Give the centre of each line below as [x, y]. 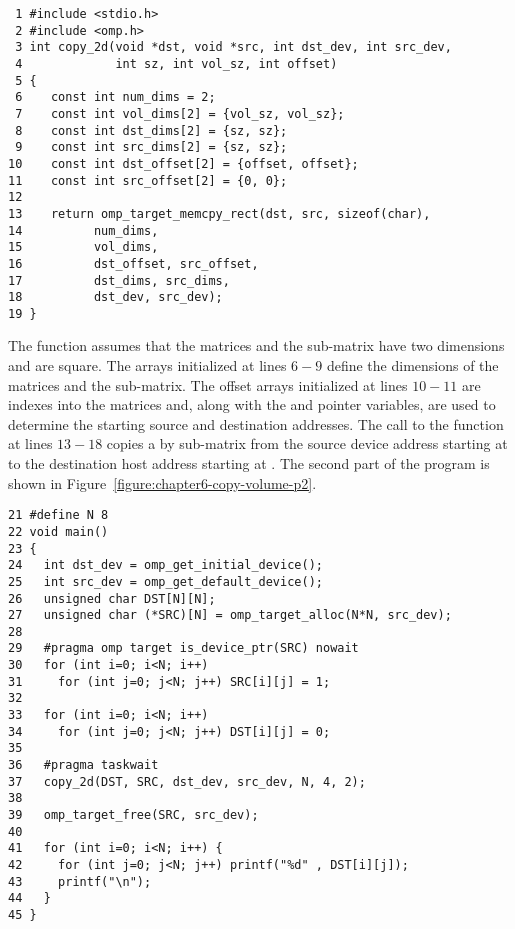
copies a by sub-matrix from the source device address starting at [307, 443]
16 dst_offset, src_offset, [133, 263]
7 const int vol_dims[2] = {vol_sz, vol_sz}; [180, 113]
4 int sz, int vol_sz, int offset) [176, 63]
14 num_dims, [83, 230]
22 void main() [58, 531]
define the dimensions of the [412, 365]
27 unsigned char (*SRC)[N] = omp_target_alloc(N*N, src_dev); [230, 615]
